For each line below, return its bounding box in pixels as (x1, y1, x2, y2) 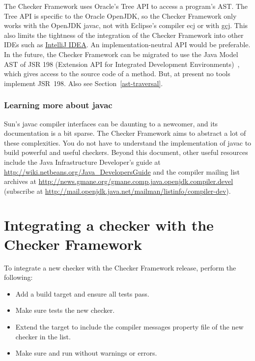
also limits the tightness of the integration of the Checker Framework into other (4, 30, 244, 40)
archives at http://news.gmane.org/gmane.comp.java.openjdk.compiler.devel (4, 176, 233, 186)
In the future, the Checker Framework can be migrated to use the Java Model (4, 49, 238, 59)
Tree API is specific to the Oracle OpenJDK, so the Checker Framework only (4, 10, 237, 21)
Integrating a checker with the (4, 214, 214, 235)
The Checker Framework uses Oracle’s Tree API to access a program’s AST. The (4, 1, 248, 11)
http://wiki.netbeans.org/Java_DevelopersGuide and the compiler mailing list (4, 166, 240, 177)
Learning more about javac (4, 99, 113, 111)
